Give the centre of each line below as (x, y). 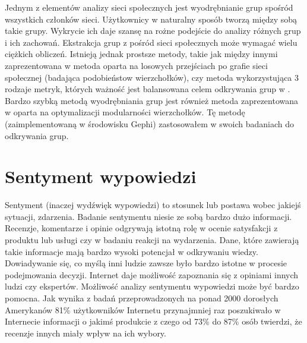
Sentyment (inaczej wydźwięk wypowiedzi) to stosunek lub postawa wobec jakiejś (153, 205)
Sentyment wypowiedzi (101, 176)
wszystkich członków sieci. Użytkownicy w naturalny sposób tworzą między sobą (151, 19)
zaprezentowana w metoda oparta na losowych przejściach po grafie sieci (136, 65)
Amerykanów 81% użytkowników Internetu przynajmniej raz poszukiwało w (143, 309)
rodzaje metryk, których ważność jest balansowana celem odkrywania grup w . (148, 89)
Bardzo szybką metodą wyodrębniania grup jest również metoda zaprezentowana (152, 100)
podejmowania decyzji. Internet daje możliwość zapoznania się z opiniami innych (152, 274)
